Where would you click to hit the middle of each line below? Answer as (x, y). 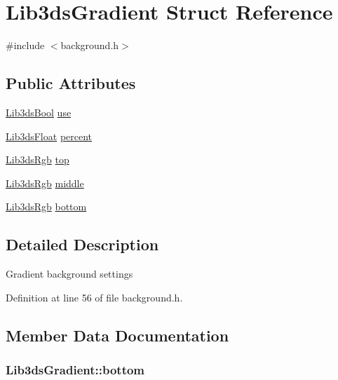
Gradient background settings (69, 274)
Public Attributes (71, 83)
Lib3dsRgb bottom (46, 206)
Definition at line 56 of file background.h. (94, 297)
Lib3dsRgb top (38, 160)
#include (25, 45)
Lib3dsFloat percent (49, 136)
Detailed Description (82, 244)
